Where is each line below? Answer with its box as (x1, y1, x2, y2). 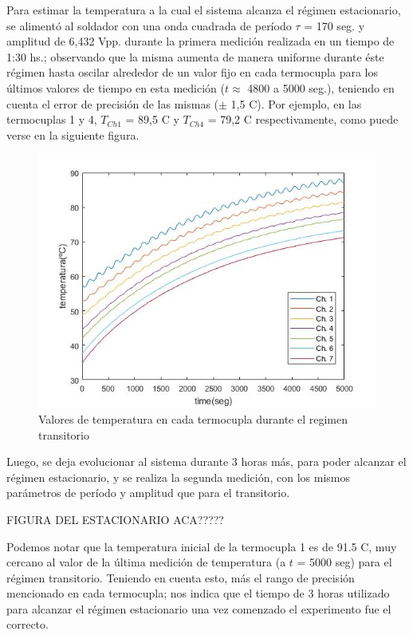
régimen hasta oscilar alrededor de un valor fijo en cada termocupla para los (6, 64, 379, 81)
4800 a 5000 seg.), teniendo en (247, 79, 395, 96)
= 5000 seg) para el (297, 554, 392, 570)
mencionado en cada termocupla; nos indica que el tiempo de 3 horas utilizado (6, 585, 390, 601)
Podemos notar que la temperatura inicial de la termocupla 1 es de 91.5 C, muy (6, 538, 397, 554)
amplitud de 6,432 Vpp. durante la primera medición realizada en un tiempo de (6, 33, 395, 49)
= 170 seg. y (304, 17, 365, 34)
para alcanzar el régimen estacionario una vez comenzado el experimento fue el (6, 600, 391, 617)
